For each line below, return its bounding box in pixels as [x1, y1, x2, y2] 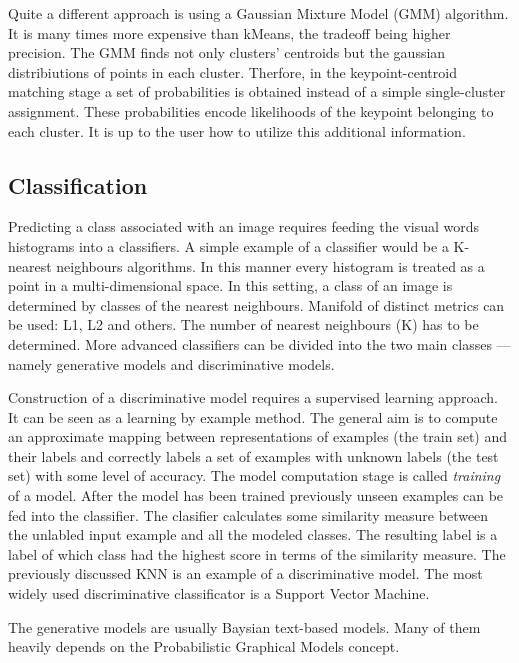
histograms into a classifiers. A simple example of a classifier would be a [8, 235, 449, 256]
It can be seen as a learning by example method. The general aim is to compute [8, 406, 498, 427]
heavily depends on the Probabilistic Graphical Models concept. [8, 636, 400, 657]
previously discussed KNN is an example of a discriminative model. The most [8, 563, 483, 584]
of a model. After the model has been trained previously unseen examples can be [8, 485, 504, 506]
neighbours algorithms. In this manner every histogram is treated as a [56, 255, 485, 276]
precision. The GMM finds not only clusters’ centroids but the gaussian [8, 42, 446, 63]
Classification [8, 169, 148, 200]
